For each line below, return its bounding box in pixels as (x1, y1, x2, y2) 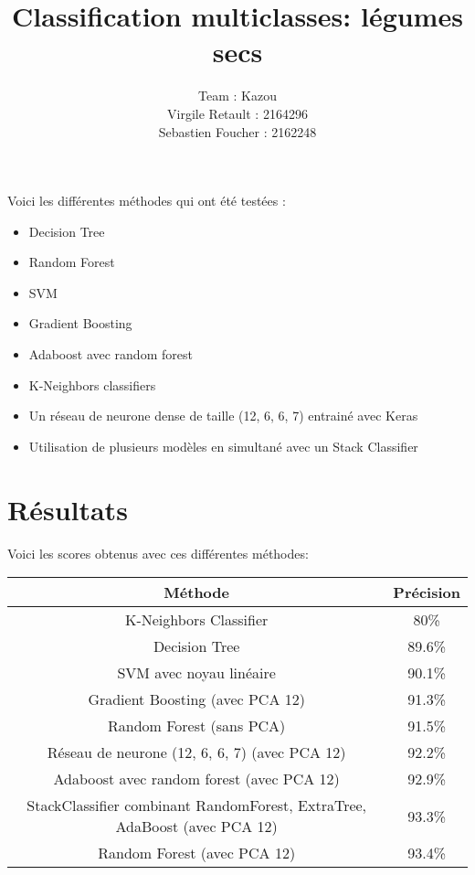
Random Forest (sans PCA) (108, 715, 286, 737)
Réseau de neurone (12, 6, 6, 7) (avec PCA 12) (47, 742, 346, 763)
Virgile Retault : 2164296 (167, 103, 308, 123)
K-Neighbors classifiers (28, 375, 156, 394)
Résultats (7, 490, 128, 528)
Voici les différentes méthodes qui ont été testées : (7, 191, 286, 210)
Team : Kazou (198, 86, 277, 105)
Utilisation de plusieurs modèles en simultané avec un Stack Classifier (28, 436, 418, 455)
